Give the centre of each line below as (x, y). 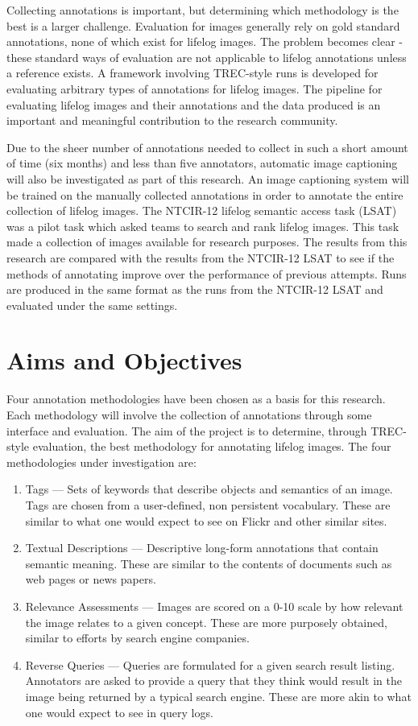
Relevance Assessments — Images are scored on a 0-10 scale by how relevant (214, 606)
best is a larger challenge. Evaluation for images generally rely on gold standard (203, 25)
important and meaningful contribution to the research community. (172, 120)
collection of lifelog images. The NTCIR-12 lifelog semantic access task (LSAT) (202, 210)
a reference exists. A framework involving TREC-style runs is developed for (192, 73)
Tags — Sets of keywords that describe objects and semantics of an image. (209, 489)
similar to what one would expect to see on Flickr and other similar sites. (206, 520)
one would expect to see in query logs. (119, 712)
